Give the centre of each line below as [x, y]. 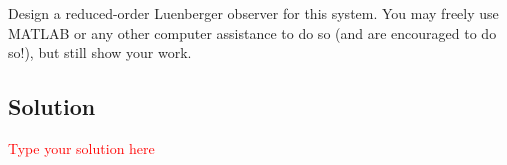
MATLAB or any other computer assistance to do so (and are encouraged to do [252, 32]
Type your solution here [81, 147]
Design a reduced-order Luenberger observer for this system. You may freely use [253, 13]
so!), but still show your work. [100, 52]
